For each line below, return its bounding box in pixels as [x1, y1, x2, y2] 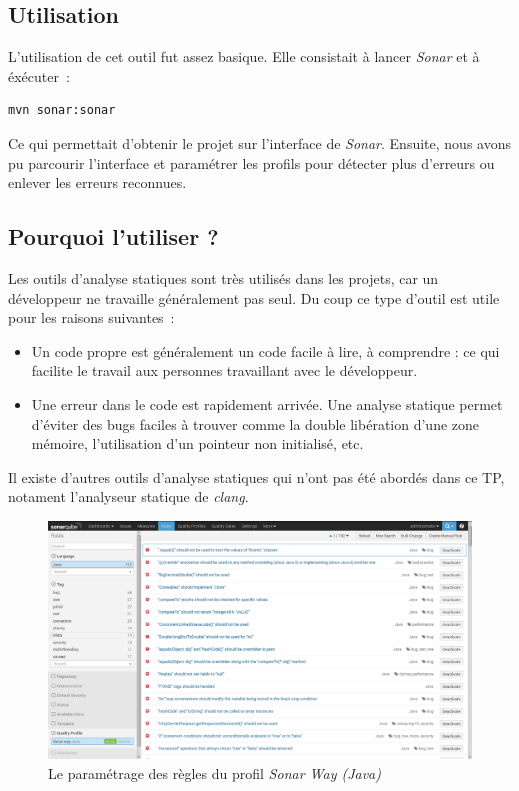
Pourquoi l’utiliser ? [8, 221, 219, 252]
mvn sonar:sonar [8, 103, 116, 118]
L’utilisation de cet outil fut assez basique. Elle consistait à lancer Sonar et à [8, 46, 480, 67]
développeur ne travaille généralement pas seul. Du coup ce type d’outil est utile [8, 287, 500, 308]
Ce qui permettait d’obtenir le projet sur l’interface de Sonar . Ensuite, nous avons [8, 132, 511, 153]
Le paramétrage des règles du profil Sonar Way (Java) [48, 762, 382, 783]
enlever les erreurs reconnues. [8, 172, 187, 193]
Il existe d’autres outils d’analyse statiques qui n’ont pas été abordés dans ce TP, [8, 466, 505, 487]
